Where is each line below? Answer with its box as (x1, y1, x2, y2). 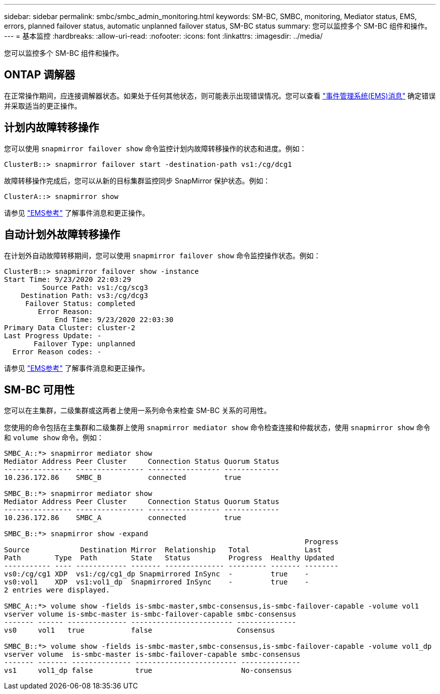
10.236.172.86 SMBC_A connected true (4, 514, 242, 522)
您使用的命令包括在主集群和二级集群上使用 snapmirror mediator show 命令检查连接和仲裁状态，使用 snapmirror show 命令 (4, 423, 430, 432)
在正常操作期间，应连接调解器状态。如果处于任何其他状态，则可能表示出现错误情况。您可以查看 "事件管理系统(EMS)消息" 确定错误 (4, 91, 436, 100)
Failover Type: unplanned (34, 339, 136, 348)
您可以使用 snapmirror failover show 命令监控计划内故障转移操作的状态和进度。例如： (4, 144, 307, 153)
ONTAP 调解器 (4, 68, 75, 81)
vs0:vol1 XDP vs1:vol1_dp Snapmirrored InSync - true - (4, 578, 309, 586)
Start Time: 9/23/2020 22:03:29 (4, 275, 131, 283)
